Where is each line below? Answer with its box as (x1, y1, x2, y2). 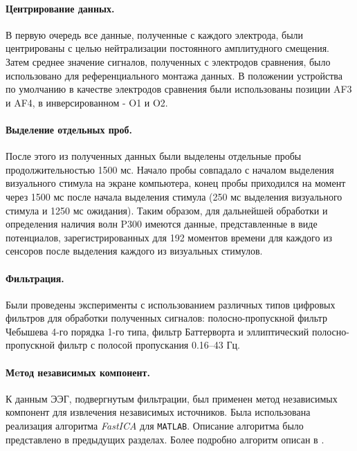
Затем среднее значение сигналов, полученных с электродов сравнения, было (6, 54, 331, 68)
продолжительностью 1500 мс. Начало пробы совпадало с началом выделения (6, 162, 334, 176)
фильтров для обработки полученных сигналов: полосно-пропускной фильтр (6, 311, 327, 325)
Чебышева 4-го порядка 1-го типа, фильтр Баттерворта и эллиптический (6, 324, 309, 338)
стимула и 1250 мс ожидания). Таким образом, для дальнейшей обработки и (6, 203, 328, 217)
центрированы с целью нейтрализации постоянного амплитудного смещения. (6, 41, 330, 55)
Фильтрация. (6, 270, 64, 285)
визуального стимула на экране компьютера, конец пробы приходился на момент (6, 176, 346, 190)
